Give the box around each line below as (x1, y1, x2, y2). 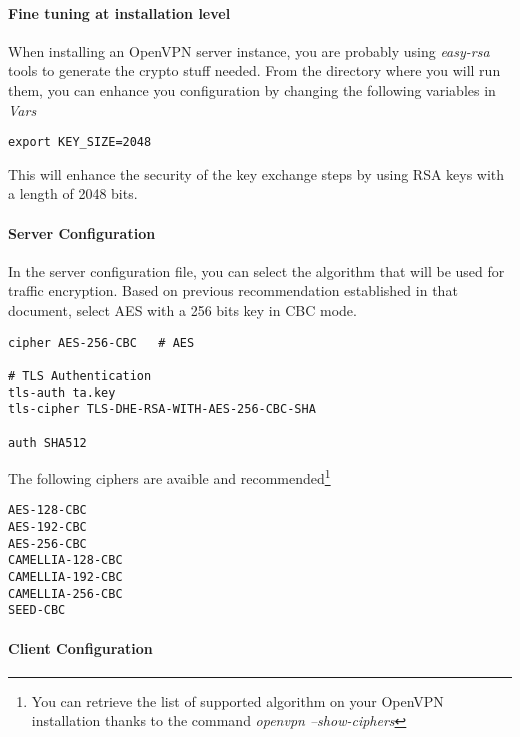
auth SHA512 (8, 435, 87, 450)
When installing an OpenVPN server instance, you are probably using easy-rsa (8, 40, 490, 61)
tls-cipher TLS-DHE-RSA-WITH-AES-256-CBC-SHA (8, 402, 316, 417)
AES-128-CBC (8, 503, 87, 518)
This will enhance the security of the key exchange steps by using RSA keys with (8, 163, 505, 184)
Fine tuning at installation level (8, 2, 231, 23)
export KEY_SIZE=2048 (8, 135, 152, 150)
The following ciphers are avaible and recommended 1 (8, 465, 331, 488)
